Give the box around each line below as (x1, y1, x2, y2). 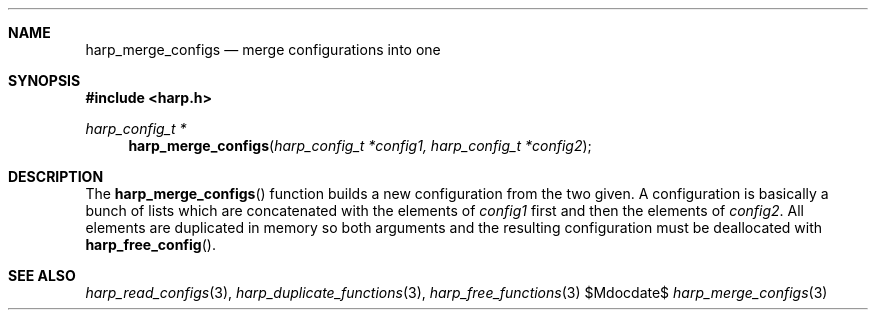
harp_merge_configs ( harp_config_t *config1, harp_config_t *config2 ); (128, 137, 592, 154)
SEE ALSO (8, 267, 76, 284)
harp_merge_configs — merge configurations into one (85, 41, 441, 58)
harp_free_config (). (85, 236, 216, 253)
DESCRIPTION (8, 168, 104, 185)
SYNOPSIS (8, 72, 81, 89)
